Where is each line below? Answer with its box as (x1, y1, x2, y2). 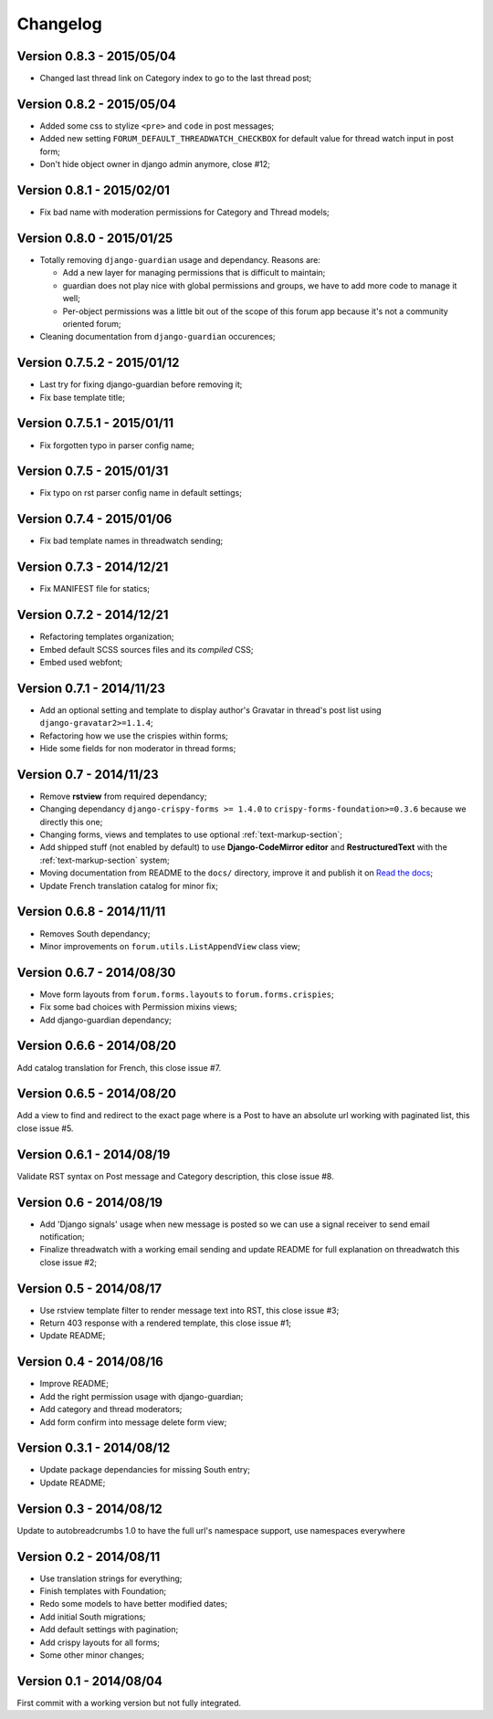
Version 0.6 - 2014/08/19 (16, 1194, 163, 1210)
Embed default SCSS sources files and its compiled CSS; (39, 644, 254, 655)
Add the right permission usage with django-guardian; (39, 1390, 244, 1401)
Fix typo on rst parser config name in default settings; (39, 487, 242, 498)
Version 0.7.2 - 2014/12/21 (16, 607, 169, 623)
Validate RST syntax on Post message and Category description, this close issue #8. (16, 1170, 334, 1181)
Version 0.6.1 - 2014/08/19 (16, 1147, 171, 1162)
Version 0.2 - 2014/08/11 (16, 1548, 161, 1565)
